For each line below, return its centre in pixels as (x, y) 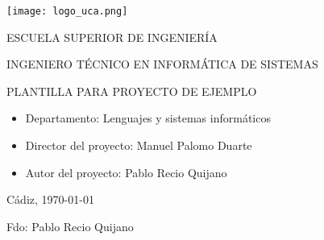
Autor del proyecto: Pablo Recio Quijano (126, 172)
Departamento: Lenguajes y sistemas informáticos (148, 118)
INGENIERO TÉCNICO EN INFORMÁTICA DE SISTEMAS (162, 64)
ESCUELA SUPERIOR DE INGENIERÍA (112, 37)
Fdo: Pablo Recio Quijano (70, 226)
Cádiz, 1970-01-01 (50, 199)
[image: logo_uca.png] (67, 11)
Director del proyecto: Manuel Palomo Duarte (139, 145)
